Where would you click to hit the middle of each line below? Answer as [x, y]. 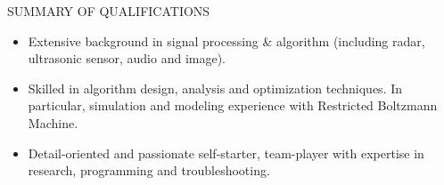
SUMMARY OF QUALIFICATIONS [109, 11]
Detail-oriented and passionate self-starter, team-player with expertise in [226, 153]
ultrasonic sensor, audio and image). [127, 58]
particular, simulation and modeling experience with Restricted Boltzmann [233, 105]
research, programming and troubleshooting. [149, 170]
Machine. [53, 122]
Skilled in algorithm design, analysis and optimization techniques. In [215, 88]
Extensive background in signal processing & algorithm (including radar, [226, 40]
